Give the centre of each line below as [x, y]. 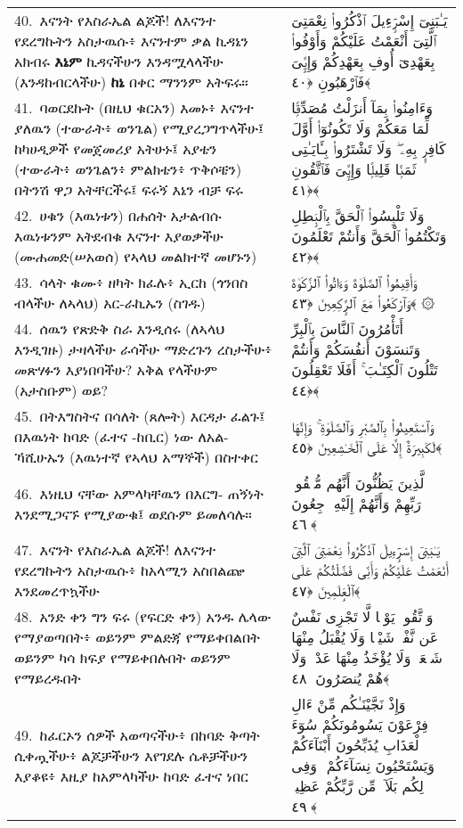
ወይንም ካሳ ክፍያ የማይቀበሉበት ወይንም [122, 657]
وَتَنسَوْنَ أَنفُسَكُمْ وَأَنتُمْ [356, 349]
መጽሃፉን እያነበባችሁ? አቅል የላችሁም [116, 369]
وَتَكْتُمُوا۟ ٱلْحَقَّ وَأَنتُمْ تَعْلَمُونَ [369, 236]
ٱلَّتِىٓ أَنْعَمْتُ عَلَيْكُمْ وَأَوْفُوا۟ [364, 41]
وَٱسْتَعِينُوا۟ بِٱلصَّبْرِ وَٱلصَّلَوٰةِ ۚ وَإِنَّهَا [362, 426]
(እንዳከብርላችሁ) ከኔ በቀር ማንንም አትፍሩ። [131, 82]
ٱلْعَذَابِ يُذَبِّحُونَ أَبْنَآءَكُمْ [357, 745]
